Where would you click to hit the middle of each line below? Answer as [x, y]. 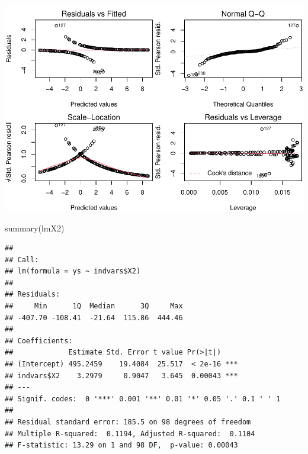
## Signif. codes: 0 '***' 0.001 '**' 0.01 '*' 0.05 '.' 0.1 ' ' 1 [143, 399]
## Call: [22, 260]
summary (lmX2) [35, 228]
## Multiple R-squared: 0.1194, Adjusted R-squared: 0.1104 [130, 434]
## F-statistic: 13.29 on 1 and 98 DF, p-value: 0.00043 [121, 445]
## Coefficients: [39, 341]
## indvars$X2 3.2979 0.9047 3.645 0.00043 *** [121, 376]
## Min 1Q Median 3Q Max [94, 306]
